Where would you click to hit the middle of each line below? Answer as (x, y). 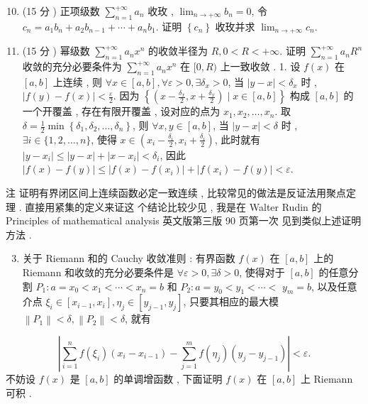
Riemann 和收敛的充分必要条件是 (98, 272)
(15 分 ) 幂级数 (56, 51)
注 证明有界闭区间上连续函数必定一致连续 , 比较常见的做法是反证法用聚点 (176, 193)
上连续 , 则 (77, 81)
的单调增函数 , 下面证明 (168, 378)
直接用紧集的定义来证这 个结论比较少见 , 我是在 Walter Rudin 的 (173, 206)
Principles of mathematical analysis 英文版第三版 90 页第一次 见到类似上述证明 (184, 220)
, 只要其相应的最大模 (231, 301)
